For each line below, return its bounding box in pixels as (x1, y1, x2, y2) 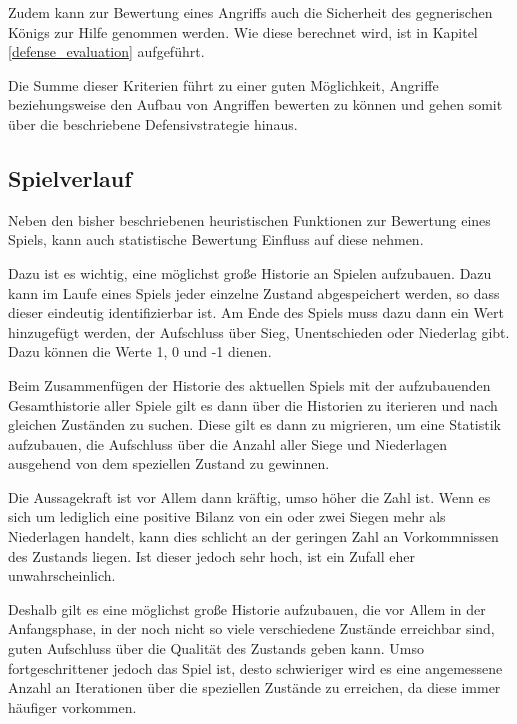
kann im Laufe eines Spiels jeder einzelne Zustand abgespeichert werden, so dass (8, 282, 500, 303)
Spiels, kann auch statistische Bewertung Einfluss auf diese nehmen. (8, 229, 424, 250)
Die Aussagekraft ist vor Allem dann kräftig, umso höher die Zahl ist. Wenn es (8, 486, 491, 507)
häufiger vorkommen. (8, 696, 137, 717)
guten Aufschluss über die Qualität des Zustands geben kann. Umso (8, 638, 424, 659)
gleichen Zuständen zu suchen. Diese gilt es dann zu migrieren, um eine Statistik (8, 414, 501, 435)
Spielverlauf (8, 162, 132, 193)
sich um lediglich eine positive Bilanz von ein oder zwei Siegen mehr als (8, 506, 446, 527)
